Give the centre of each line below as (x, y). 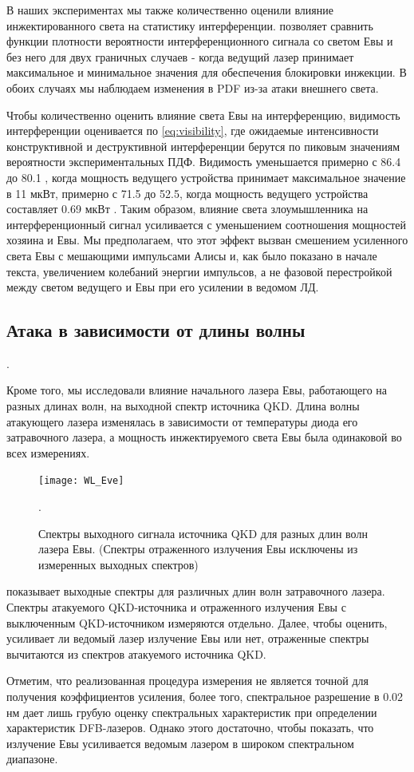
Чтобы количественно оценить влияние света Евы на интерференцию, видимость (203, 115)
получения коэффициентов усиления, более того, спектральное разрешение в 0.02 (205, 697)
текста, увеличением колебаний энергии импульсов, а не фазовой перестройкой (199, 271)
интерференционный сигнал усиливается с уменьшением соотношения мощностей (206, 224)
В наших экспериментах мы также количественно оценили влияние (170, 10)
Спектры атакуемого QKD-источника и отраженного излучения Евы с (176, 607)
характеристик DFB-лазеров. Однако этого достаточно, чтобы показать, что (190, 728)
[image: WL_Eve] (81, 481)
